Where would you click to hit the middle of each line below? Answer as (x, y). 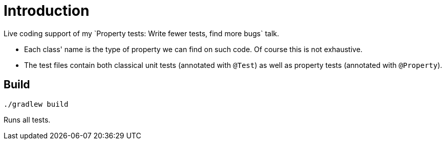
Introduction (47, 11)
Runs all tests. (27, 119)
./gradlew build (36, 104)
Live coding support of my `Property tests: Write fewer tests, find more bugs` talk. (142, 33)
